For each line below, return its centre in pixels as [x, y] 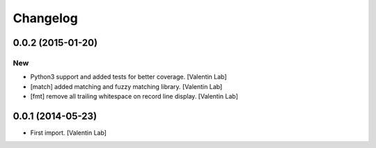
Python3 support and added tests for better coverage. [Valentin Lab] [128, 77]
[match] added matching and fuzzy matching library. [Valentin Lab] [126, 86]
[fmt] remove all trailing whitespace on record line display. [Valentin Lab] [134, 97]
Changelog [45, 18]
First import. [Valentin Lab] [69, 133]
